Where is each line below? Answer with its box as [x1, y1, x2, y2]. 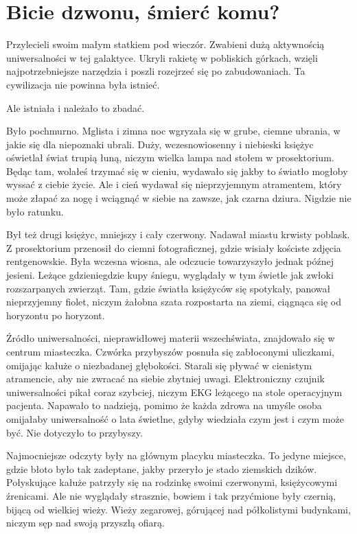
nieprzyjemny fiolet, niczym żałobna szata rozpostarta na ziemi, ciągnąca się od [6, 294, 342, 309]
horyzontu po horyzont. [6, 307, 105, 322]
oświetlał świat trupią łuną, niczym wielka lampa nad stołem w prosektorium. [6, 150, 334, 165]
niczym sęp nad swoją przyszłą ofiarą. [6, 515, 165, 530]
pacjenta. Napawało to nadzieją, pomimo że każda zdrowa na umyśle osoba [6, 398, 322, 413]
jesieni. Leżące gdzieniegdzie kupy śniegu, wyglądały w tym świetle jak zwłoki [6, 268, 334, 282]
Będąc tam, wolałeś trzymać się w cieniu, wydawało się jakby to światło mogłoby [6, 163, 348, 178]
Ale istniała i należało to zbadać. [6, 100, 145, 115]
